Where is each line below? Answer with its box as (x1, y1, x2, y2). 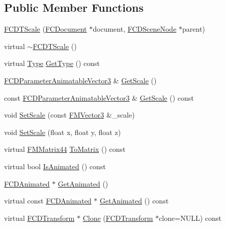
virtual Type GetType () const (4, 58, 100, 69)
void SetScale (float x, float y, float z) (4, 126, 121, 137)
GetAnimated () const (99, 195, 169, 206)
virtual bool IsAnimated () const (4, 161, 106, 171)
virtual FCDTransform (4, 212, 75, 223)
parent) (182, 24, 205, 34)
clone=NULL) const (159, 212, 221, 223)
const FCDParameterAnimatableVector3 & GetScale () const (4, 92, 194, 103)
